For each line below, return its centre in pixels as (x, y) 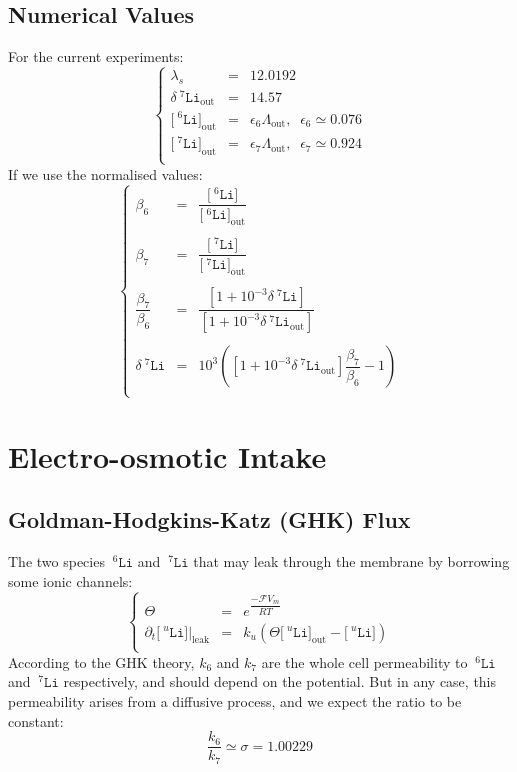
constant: (36, 720)
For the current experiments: (96, 56)
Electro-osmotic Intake (167, 455)
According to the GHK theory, (101, 661)
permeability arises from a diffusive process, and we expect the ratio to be (235, 701)
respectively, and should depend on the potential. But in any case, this (280, 681)
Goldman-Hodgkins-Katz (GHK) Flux (209, 519)
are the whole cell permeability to (364, 661)
